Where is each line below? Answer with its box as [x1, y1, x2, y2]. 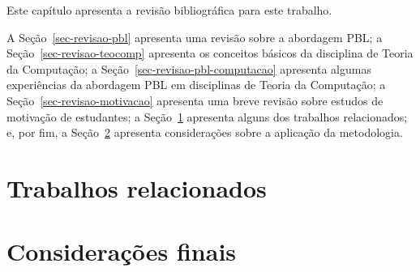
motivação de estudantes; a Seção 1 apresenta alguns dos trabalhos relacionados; [6, 108, 408, 125]
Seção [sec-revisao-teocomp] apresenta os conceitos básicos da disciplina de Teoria [6, 45, 414, 62]
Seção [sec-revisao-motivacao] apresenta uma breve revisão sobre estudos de [6, 91, 384, 108]
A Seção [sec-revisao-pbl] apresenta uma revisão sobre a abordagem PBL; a [6, 28, 383, 45]
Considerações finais [6, 235, 237, 268]
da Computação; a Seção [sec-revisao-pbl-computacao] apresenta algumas [6, 60, 371, 77]
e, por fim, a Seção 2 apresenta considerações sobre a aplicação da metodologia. [6, 124, 403, 141]
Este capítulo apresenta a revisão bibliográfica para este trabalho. [6, 2, 332, 18]
